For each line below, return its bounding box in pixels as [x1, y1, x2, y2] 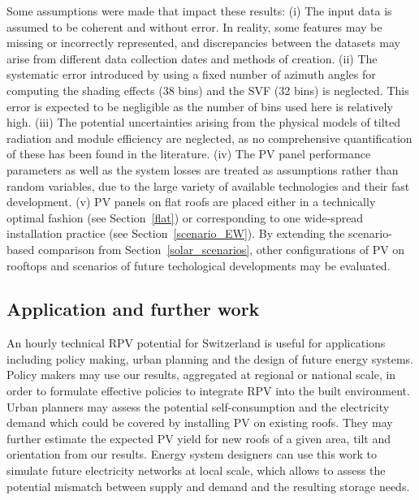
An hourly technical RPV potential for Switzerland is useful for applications [6, 334, 386, 351]
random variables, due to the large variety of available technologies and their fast [6, 177, 410, 194]
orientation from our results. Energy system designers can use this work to [6, 446, 378, 463]
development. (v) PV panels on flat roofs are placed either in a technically [6, 193, 376, 210]
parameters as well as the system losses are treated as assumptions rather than [6, 161, 399, 178]
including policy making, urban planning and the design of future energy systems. [6, 350, 414, 367]
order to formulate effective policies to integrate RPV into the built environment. [6, 382, 410, 399]
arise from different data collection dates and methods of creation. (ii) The [6, 50, 378, 67]
